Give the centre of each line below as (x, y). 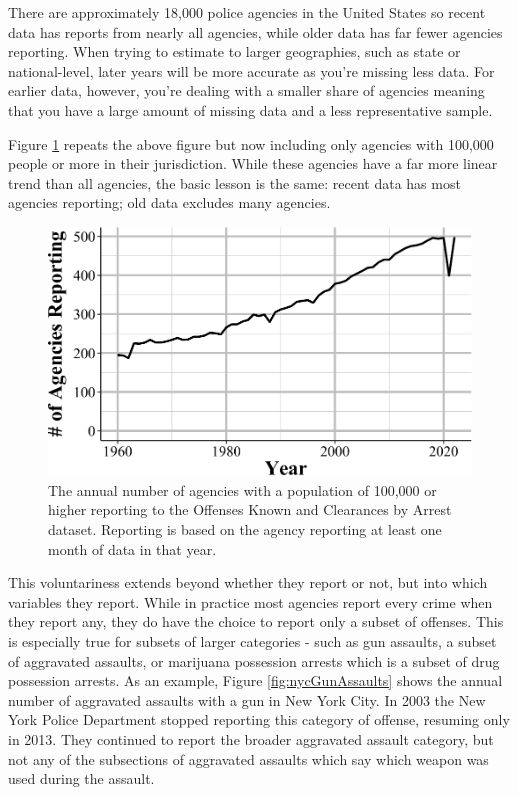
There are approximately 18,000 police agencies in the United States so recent (247, 12)
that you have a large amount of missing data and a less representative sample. (250, 109)
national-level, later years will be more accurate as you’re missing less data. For (251, 70)
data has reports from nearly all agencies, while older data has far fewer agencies (255, 31)
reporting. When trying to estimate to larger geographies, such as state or (234, 51)
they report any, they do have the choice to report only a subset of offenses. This (256, 621)
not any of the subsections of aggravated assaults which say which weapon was (248, 758)
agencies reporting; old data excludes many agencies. (169, 202)
